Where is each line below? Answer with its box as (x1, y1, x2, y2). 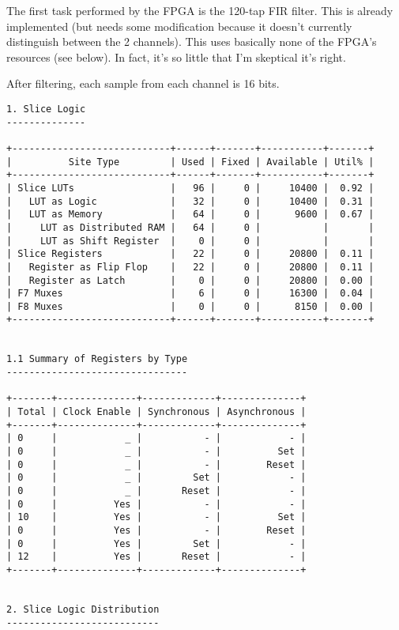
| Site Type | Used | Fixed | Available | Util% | (6, 156, 375, 168)
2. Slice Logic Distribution (6, 603, 160, 615)
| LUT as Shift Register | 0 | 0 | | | (6, 235, 375, 247)
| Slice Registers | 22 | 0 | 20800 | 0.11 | (6, 248, 375, 260)
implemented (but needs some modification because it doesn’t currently (6, 17, 352, 34)
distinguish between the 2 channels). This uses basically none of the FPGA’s (6, 33, 377, 50)
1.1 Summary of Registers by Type (6, 353, 188, 365)
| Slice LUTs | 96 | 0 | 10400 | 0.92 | (6, 182, 375, 194)
